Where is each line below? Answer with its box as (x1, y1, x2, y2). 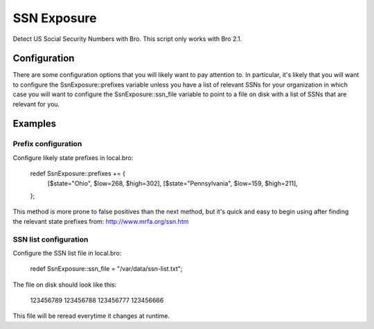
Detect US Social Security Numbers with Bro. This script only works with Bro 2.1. (12, 35, 242, 43)
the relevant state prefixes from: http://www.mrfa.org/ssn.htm (12, 217, 189, 225)
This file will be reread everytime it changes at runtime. (12, 312, 170, 320)
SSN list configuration (12, 234, 89, 244)
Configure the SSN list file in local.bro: (12, 249, 122, 257)
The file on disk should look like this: (12, 281, 117, 289)
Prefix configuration (12, 139, 82, 149)
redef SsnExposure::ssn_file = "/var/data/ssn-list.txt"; (30, 265, 183, 273)
